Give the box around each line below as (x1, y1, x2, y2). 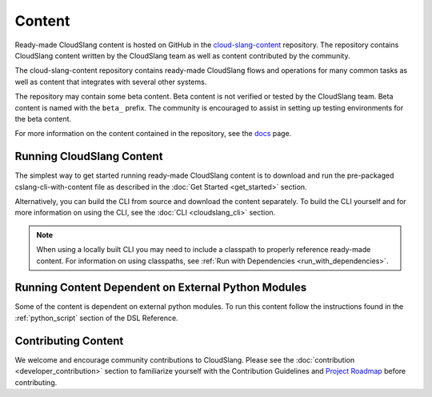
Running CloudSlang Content (14, 150, 163, 163)
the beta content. (14, 114, 72, 123)
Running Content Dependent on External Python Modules (14, 281, 307, 295)
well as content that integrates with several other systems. (14, 77, 207, 86)
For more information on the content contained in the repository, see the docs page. (14, 129, 292, 138)
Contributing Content (14, 334, 124, 347)
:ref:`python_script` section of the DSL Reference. (14, 313, 179, 323)
